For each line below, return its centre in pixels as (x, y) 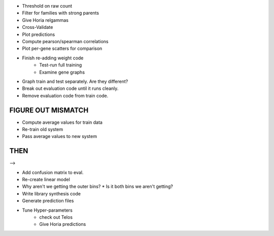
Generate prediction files (48, 201)
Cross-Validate (38, 27)
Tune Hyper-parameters (47, 210)
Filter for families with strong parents (60, 13)
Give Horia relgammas (45, 20)
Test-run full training (61, 65)
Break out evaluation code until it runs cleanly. (70, 88)
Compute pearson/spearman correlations (65, 41)
